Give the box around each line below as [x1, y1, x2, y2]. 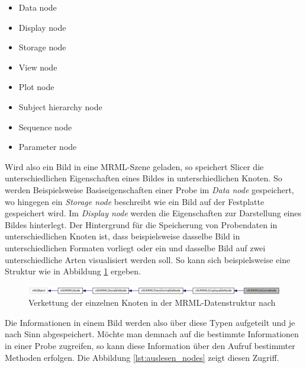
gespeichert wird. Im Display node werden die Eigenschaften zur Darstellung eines [5, 207, 302, 219]
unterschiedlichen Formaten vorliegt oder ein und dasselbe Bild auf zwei [5, 241, 266, 254]
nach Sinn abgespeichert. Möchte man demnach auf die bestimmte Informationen [5, 328, 299, 340]
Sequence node [18, 120, 72, 133]
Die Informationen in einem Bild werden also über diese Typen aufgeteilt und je [5, 316, 295, 328]
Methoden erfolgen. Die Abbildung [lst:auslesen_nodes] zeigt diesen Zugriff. [5, 351, 279, 363]
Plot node [18, 81, 54, 93]
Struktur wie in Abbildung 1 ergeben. [5, 265, 141, 277]
